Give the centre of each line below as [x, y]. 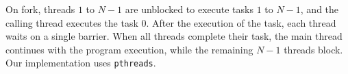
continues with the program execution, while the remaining [129, 49]
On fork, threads [40, 9]
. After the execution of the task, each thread [241, 22]
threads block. [313, 49]
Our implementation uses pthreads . [81, 63]
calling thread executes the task [72, 22]
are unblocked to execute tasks [189, 9]
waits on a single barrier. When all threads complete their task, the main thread [174, 36]
